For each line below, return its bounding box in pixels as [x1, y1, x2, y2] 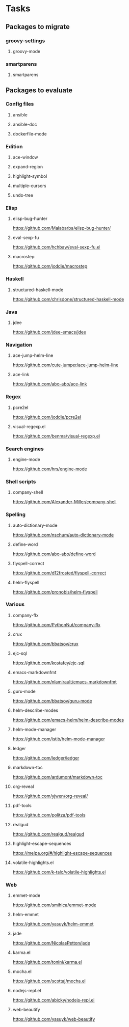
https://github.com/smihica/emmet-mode [12, 902, 97, 908]
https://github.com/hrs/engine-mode [12, 466, 87, 472]
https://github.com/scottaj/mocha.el [12, 978, 86, 984]
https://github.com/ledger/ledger [12, 755, 79, 761]
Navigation [5, 341, 32, 348]
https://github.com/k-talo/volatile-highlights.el [12, 869, 106, 875]
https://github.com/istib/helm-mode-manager [12, 736, 105, 742]
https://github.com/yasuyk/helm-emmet [12, 921, 94, 927]
